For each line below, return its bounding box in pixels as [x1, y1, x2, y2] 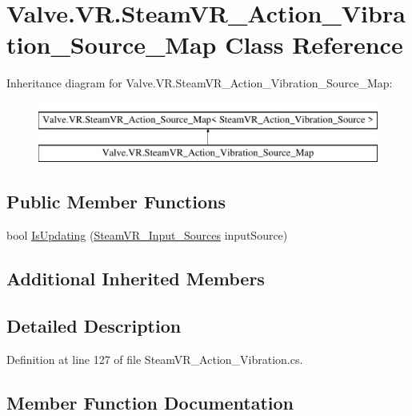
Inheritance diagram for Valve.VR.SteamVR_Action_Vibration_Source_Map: [6, 75, 393, 91]
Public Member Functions [6, 189, 226, 214]
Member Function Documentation [6, 390, 294, 414]
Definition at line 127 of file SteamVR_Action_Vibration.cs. [6, 350, 303, 367]
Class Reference [225, 28, 403, 61]
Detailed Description [6, 313, 182, 338]
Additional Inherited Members [6, 266, 265, 291]
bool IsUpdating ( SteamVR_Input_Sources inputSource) [6, 227, 288, 244]
